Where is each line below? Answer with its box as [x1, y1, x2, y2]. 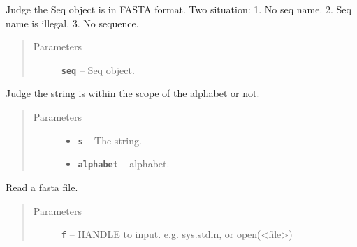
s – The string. [78, 133, 142, 147]
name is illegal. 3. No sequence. [6, 15, 139, 30]
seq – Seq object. [61, 62, 135, 77]
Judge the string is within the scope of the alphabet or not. [6, 86, 260, 100]
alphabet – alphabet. [78, 156, 170, 171]
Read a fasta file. [6, 179, 78, 194]
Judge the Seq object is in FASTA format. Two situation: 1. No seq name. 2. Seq [6, 2, 351, 16]
